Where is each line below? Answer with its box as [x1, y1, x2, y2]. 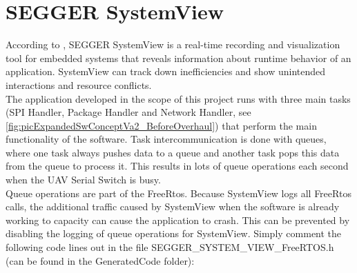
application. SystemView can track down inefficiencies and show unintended [6, 64, 326, 79]
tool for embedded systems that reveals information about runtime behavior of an [6, 50, 351, 65]
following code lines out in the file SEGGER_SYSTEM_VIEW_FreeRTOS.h [6, 240, 334, 254]
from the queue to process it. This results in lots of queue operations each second [6, 159, 349, 173]
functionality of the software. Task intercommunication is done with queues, [6, 132, 327, 146]
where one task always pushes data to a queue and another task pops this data [6, 145, 340, 159]
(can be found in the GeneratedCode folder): [6, 253, 195, 267]
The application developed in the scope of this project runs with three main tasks [6, 91, 351, 105]
